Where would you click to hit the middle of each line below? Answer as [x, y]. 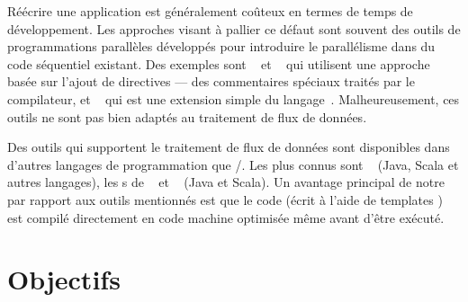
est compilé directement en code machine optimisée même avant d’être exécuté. [226, 217]
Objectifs [64, 279]
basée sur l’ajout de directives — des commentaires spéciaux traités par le [211, 81]
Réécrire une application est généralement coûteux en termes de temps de [210, 11]
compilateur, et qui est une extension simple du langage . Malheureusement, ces [234, 98]
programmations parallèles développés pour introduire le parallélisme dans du [221, 46]
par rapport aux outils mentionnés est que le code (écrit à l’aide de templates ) [225, 199]
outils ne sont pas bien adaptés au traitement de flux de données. [187, 116]
